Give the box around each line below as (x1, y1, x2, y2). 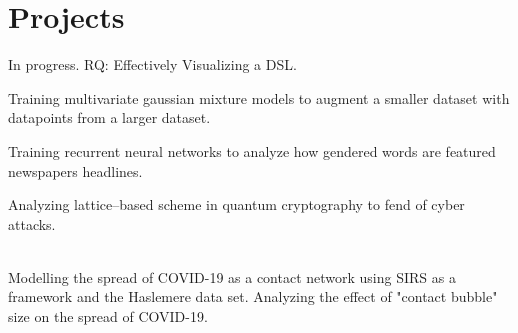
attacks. (8, 213, 56, 234)
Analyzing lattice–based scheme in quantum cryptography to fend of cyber (8, 194, 465, 215)
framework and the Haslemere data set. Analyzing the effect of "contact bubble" (8, 286, 498, 307)
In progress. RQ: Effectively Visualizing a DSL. (8, 54, 297, 75)
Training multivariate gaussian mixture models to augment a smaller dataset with (8, 87, 510, 108)
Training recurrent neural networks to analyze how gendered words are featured (8, 140, 496, 161)
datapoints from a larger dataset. (8, 107, 211, 128)
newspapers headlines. (8, 160, 143, 181)
